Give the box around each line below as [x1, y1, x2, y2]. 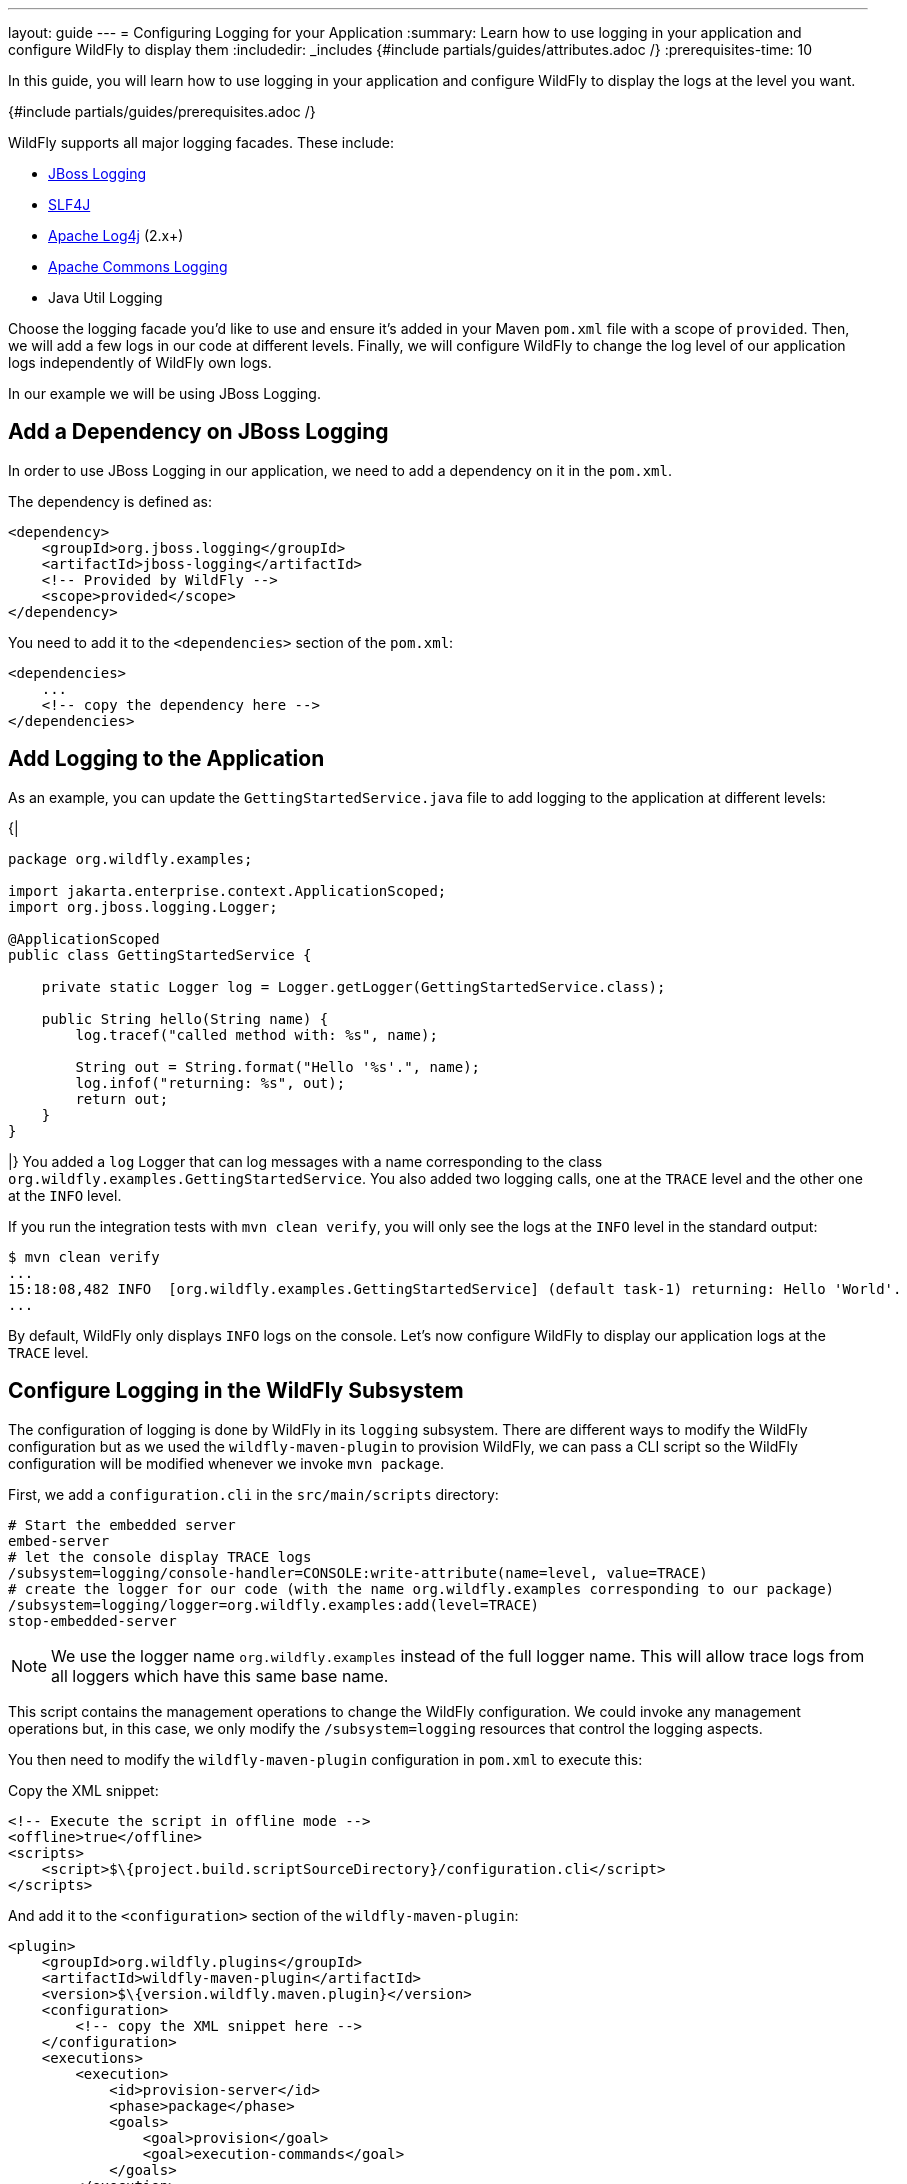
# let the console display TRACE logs [8, 1548, 312, 1565]
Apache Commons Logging [48, 258, 228, 275]
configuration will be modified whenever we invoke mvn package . [8, 1454, 444, 1472]
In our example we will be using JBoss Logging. [8, 385, 321, 402]
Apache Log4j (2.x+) [48, 227, 184, 244]
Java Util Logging [48, 289, 163, 306]
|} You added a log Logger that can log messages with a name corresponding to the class [8, 1152, 603, 1170]
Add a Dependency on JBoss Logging [8, 419, 389, 445]
